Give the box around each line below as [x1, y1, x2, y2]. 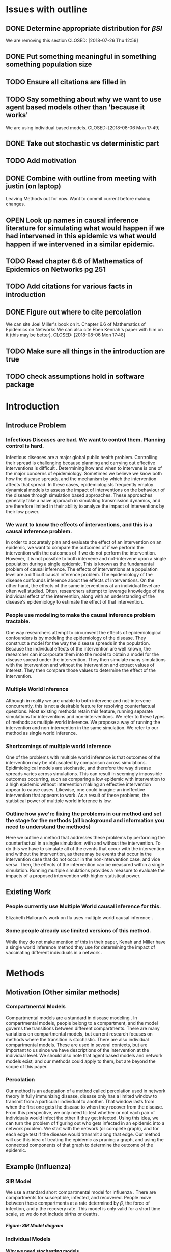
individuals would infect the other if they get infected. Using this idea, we [6, 1115, 159, 1121]
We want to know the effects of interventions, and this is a [6, 521, 153, 528]
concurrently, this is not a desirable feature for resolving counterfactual [6, 703, 155, 709]
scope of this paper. [6, 1064, 48, 1070]
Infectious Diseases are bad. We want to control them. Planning [6, 436, 166, 443]
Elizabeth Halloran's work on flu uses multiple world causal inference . [6, 914, 153, 920]
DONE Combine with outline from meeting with [6, 174, 157, 182]
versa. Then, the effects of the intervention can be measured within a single [6, 862, 165, 868]
